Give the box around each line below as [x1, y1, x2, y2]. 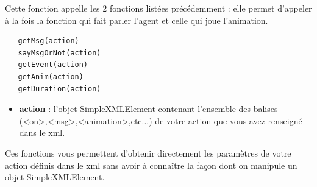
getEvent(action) [18, 60, 88, 69]
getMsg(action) [18, 37, 79, 46]
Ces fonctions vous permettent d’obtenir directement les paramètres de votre [5, 146, 291, 159]
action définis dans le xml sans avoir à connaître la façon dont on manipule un [5, 158, 297, 171]
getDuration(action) [18, 84, 101, 93]
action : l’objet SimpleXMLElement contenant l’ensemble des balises [19, 102, 278, 115]
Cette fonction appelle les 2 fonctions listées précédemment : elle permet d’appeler [5, 2, 312, 14]
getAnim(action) [18, 72, 84, 81]
